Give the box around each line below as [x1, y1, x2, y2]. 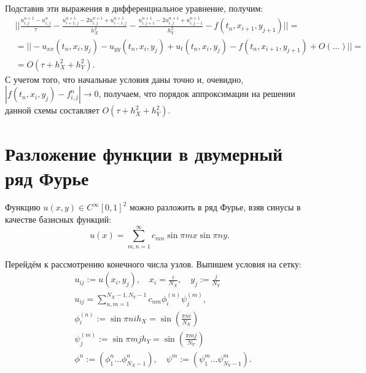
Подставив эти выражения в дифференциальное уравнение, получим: [5, 2, 263, 14]
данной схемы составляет [5, 104, 99, 117]
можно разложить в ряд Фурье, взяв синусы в [130, 201, 301, 213]
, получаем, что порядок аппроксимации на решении [98, 87, 295, 100]
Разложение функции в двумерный [5, 141, 283, 166]
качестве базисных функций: [5, 213, 112, 226]
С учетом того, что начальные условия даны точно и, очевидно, [5, 72, 244, 85]
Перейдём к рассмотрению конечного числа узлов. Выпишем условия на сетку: [5, 257, 302, 270]
